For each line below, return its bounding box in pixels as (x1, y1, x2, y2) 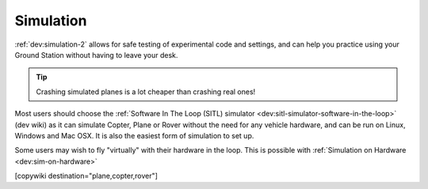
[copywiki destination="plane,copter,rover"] (14, 171, 159, 181)
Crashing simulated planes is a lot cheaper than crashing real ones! (36, 87, 256, 96)
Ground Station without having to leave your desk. (14, 50, 178, 59)
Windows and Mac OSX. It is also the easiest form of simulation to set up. (14, 130, 254, 140)
